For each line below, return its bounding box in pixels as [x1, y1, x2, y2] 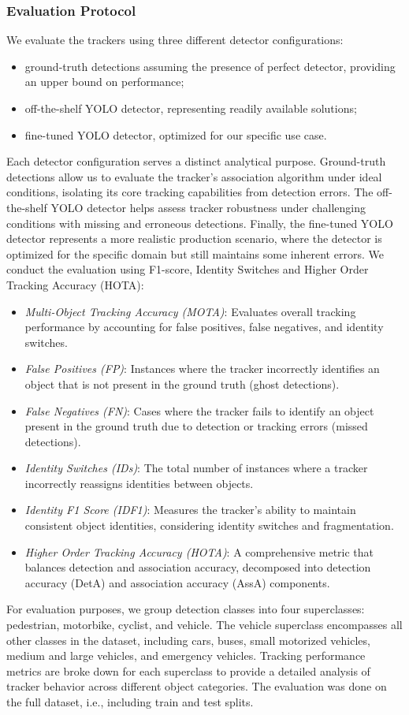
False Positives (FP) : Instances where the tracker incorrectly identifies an [24, 360, 380, 377]
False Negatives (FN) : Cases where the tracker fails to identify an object [24, 402, 374, 419]
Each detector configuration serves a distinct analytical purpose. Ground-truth [6, 153, 386, 169]
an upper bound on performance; [24, 73, 184, 90]
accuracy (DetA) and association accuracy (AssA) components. [24, 574, 330, 590]
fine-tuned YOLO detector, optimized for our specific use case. [24, 126, 327, 143]
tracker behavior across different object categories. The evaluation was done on [6, 678, 387, 695]
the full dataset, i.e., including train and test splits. [6, 694, 254, 709]
